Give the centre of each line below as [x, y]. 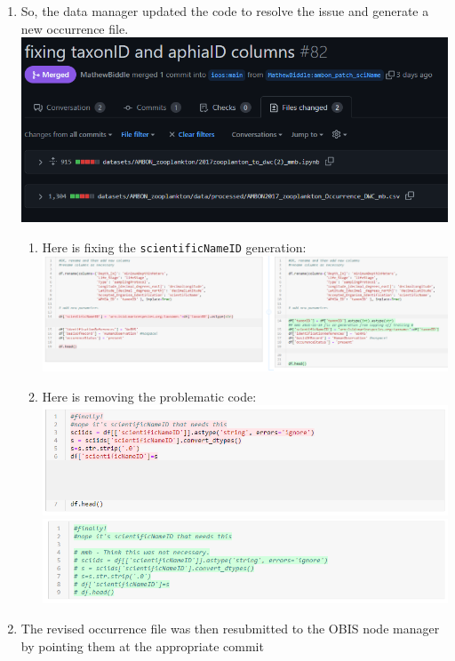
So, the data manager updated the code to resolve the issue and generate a [225, 11]
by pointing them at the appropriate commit [142, 645]
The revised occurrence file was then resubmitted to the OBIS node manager [230, 629]
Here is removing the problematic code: [149, 396]
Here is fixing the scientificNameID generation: [174, 247]
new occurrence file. [75, 28]
